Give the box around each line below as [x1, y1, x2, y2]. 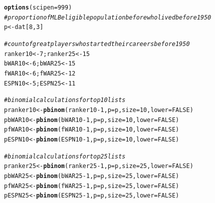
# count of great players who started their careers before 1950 [4, 40, 190, 47]
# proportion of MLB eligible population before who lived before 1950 [4, 13, 212, 21]
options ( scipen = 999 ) [4, 4, 72, 11]
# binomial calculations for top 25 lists [4, 152, 126, 160]
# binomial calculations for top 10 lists [4, 96, 126, 104]
